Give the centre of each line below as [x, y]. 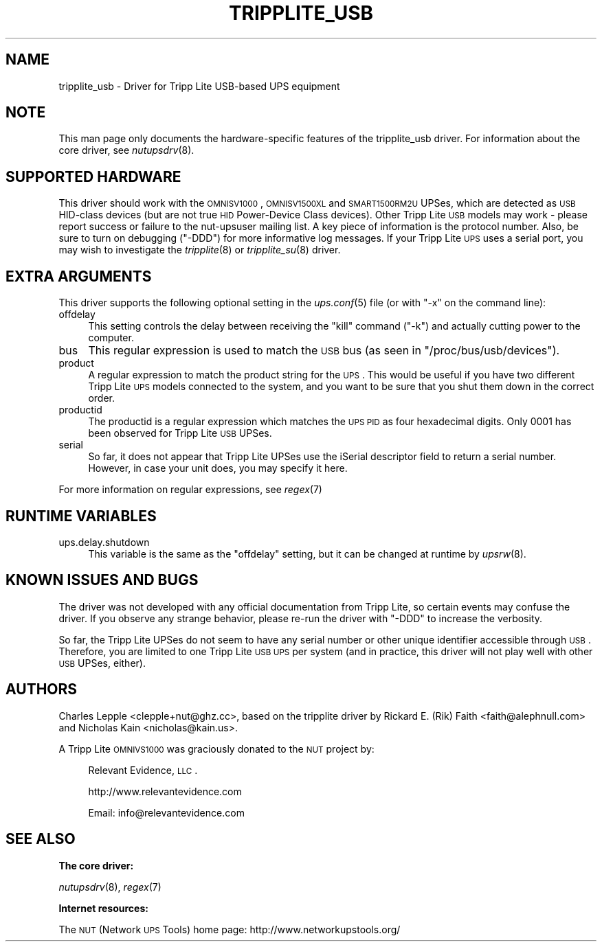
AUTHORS [42, 689]
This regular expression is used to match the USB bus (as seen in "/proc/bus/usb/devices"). [324, 351]
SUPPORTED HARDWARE [93, 176]
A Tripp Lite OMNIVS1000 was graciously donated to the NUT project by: [216, 749]
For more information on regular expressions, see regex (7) [190, 490]
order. [101, 398]
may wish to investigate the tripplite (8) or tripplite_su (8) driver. [200, 250]
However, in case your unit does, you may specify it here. [218, 468]
